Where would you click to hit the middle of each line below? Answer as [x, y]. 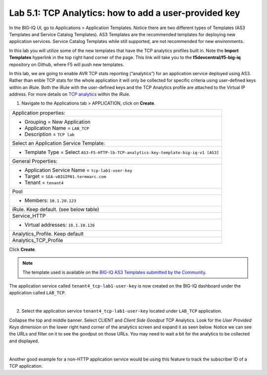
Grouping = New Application [58, 122]
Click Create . [23, 249]
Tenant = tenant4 [44, 182]
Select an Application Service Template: [59, 143]
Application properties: [39, 113]
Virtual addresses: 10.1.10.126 [60, 225]
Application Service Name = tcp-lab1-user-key [78, 170]
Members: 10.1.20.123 [50, 200]
